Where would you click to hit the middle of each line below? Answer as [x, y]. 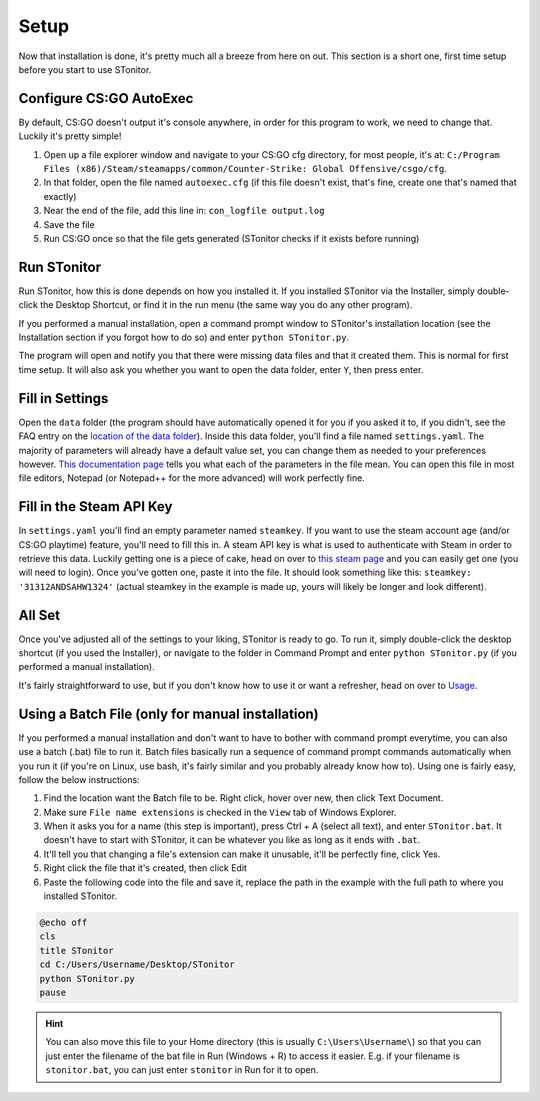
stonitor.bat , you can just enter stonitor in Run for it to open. [182, 1070]
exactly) [60, 196]
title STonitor [76, 950]
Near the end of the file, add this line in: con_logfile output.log [184, 211]
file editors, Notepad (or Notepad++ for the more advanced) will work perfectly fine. [191, 478]
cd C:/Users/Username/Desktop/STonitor [137, 964]
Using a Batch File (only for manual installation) [168, 713]
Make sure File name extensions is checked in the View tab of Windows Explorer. [220, 812]
